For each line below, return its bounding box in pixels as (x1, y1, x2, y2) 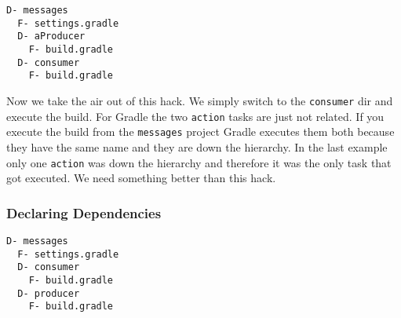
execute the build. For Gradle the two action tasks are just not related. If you (6, 108, 385, 124)
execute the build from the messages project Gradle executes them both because (6, 123, 395, 140)
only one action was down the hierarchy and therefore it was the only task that (6, 154, 392, 170)
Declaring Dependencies (6, 203, 162, 222)
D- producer (17, 287, 80, 299)
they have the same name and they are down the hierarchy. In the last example (6, 138, 388, 155)
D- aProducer (17, 31, 86, 42)
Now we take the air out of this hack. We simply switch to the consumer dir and (6, 92, 393, 108)
